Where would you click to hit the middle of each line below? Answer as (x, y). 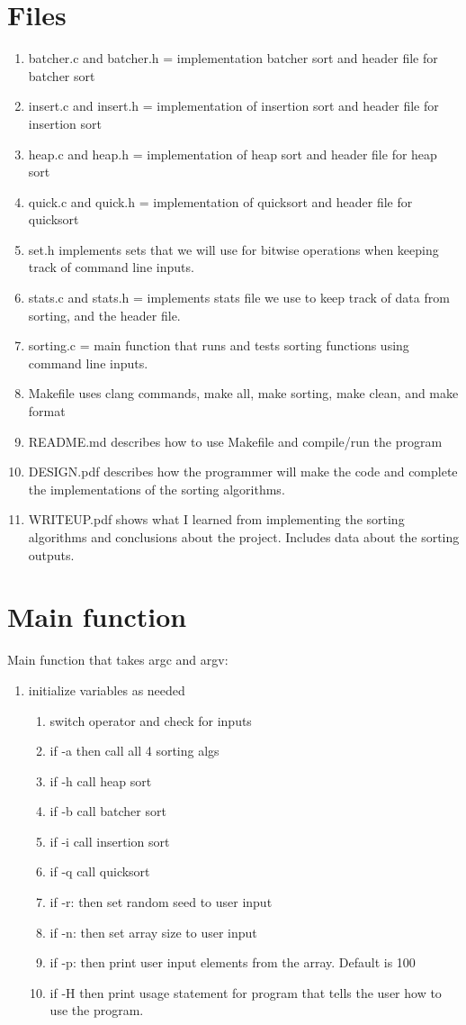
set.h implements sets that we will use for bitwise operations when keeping (233, 249)
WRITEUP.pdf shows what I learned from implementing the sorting (216, 519)
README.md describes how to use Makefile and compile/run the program (235, 441)
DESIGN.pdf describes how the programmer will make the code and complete (243, 472)
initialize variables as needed (107, 689)
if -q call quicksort (100, 871)
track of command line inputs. (111, 267)
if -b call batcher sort (108, 811)
